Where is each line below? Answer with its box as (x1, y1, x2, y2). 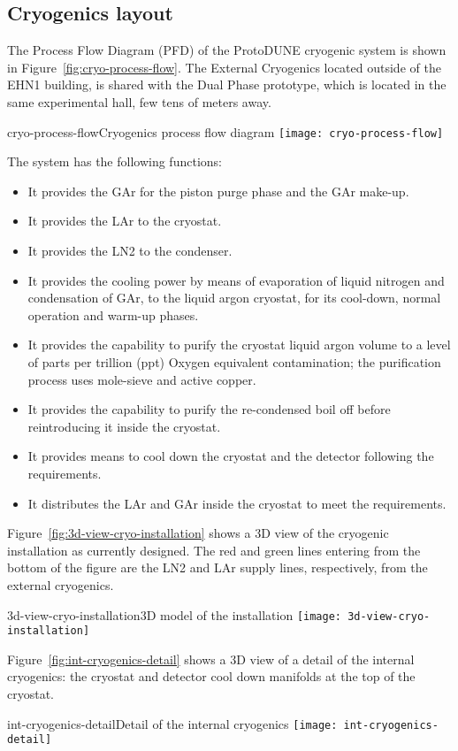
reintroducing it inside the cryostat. (27, 417, 221, 435)
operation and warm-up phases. (27, 305, 199, 324)
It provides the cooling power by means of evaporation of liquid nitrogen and (27, 271, 445, 289)
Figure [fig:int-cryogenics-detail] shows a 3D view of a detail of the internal (7, 649, 415, 668)
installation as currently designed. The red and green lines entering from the (7, 540, 421, 559)
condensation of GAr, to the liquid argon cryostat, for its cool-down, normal (27, 288, 441, 307)
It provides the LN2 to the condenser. (27, 241, 233, 260)
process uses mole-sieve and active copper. (27, 370, 256, 388)
